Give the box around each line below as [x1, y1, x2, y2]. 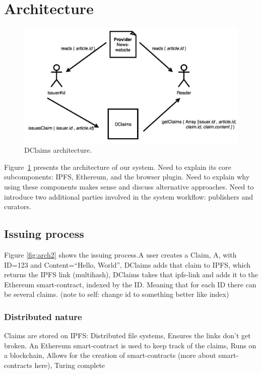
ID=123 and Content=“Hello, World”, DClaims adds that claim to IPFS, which [4, 259, 251, 270]
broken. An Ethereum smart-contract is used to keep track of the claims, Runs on [4, 340, 256, 350]
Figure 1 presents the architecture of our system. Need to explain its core [4, 161, 231, 172]
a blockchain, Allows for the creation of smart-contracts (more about [4, 350, 216, 360]
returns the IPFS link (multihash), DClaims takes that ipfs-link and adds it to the [4, 269, 258, 280]
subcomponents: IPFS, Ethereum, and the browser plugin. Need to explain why [4, 171, 250, 182]
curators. [4, 201, 31, 212]
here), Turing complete [34, 359, 105, 370]
